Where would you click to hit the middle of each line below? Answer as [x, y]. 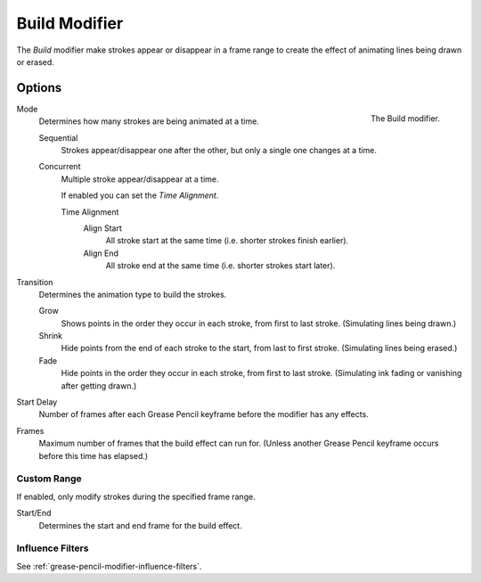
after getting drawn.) [99, 385]
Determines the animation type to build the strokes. [133, 294]
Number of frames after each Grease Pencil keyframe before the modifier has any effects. [204, 414]
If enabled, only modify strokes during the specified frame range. [136, 496]
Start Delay [37, 402]
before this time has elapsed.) [94, 455]
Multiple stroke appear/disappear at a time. [140, 179]
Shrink [51, 336]
